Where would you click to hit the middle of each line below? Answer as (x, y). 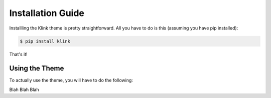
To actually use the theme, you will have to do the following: (71, 80)
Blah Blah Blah (24, 89)
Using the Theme (37, 68)
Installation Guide (47, 13)
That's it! (18, 54)
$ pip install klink (45, 41)
